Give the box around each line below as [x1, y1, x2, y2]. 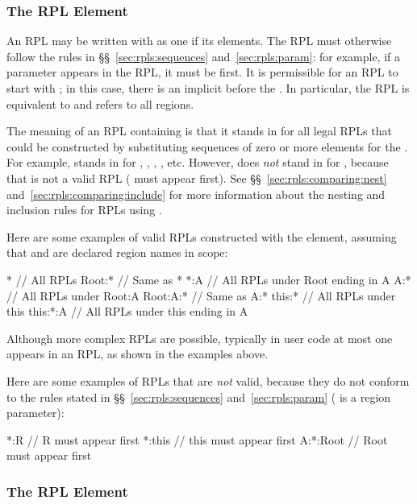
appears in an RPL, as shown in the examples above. [6, 345, 269, 362]
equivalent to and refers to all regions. [6, 95, 194, 112]
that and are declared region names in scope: [6, 244, 228, 261]
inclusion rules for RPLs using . [6, 201, 162, 218]
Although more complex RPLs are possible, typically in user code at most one [6, 329, 393, 346]
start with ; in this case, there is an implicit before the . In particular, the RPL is [6, 80, 410, 96]
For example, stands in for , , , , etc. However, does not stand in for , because [6, 154, 389, 171]
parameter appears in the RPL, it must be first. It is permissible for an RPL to [6, 64, 398, 81]
